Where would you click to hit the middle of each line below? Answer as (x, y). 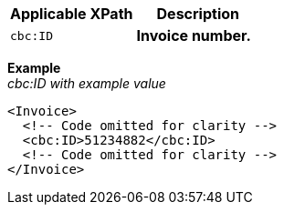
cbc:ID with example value (87, 83)
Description (198, 14)
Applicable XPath (72, 14)
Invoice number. (194, 35)
